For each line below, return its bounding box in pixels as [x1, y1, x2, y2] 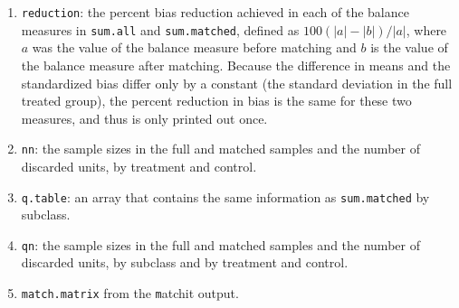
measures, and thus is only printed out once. [21, 108, 268, 127]
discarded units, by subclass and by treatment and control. [21, 253, 349, 272]
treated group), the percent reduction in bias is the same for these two [21, 91, 412, 110]
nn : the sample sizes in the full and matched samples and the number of [21, 139, 420, 158]
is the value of [370, 38, 448, 57]
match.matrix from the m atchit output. [21, 284, 239, 303]
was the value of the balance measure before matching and [32, 38, 357, 57]
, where [406, 20, 447, 39]
